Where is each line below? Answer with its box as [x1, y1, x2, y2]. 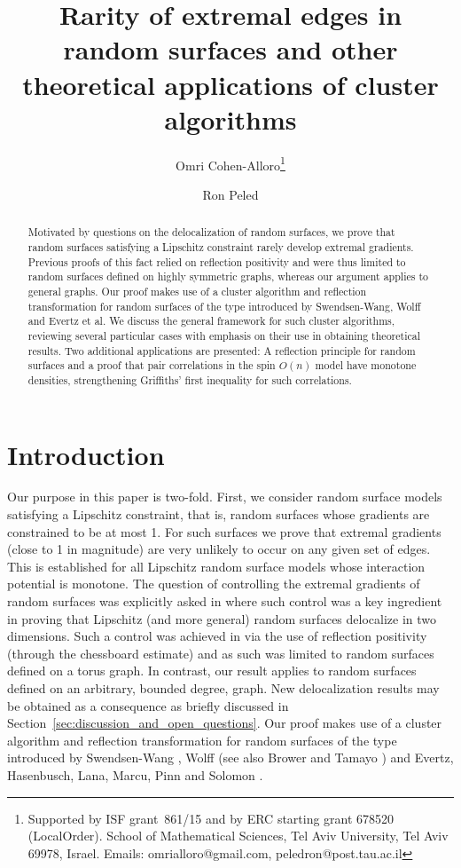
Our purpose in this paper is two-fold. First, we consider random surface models [7, 487, 442, 506]
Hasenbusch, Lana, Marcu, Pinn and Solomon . [7, 765, 263, 784]
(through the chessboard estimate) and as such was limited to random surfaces [7, 643, 434, 662]
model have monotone [315, 358, 417, 373]
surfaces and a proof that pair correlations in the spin [27, 358, 276, 373]
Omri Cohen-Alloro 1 [176, 153, 285, 174]
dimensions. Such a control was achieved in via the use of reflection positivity [7, 627, 427, 645]
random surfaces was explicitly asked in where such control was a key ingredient [7, 592, 442, 611]
